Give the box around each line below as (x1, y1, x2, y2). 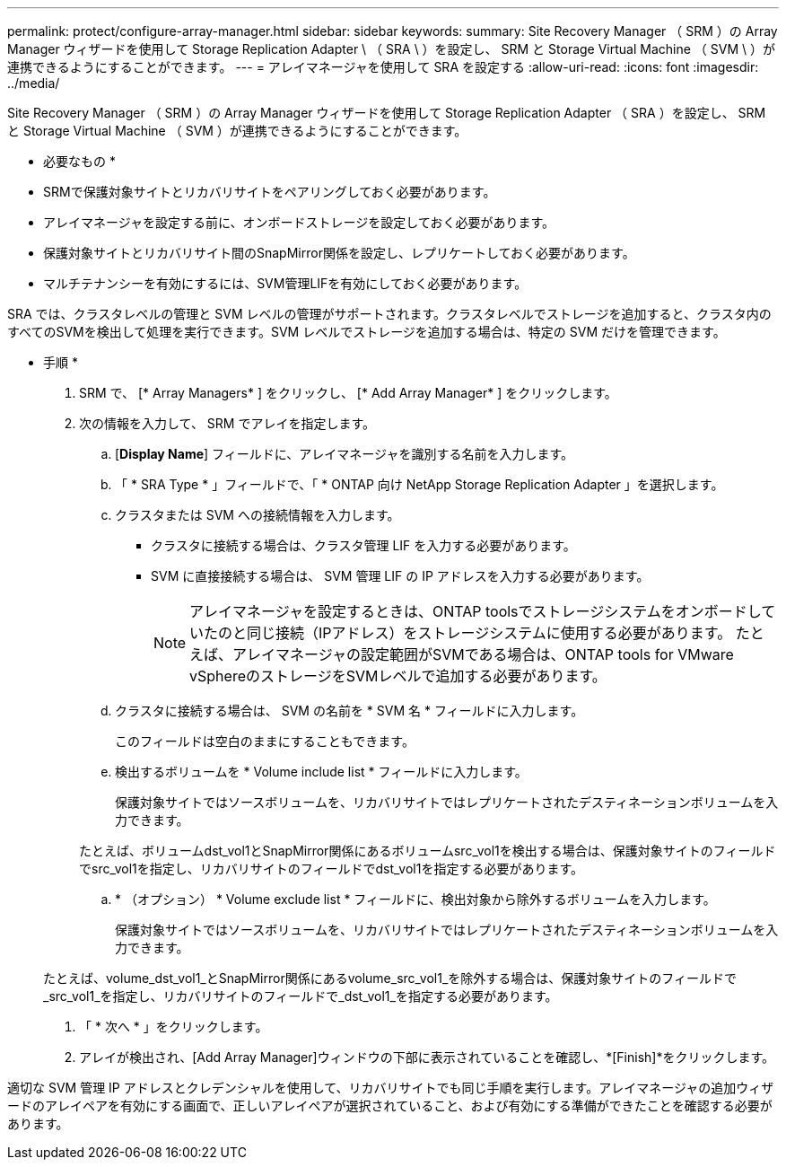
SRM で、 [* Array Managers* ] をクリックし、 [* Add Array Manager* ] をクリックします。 (79, 385, 617, 400)
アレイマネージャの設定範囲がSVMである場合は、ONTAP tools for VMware (232, 645, 734, 663)
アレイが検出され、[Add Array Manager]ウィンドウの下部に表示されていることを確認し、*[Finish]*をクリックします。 (79, 1049, 775, 1065)
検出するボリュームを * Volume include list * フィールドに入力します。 (115, 764, 528, 779)
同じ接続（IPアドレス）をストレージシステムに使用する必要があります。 (247, 624, 732, 642)
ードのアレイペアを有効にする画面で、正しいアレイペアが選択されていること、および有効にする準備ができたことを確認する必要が (7, 1098, 773, 1113)
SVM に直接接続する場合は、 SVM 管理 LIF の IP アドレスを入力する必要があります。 (151, 568, 650, 583)
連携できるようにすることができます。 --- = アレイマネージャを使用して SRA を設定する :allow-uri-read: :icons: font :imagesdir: (7, 59, 759, 75)
